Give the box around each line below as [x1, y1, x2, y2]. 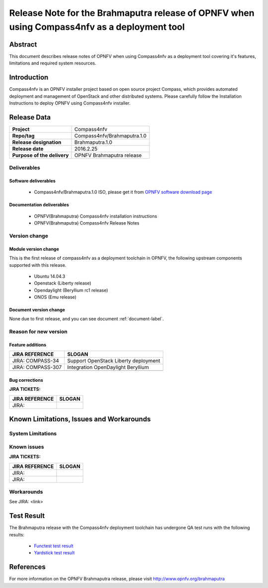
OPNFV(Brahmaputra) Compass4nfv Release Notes [34, 220, 140, 226]
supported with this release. [9, 262, 67, 268]
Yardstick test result [34, 550, 75, 556]
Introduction [9, 73, 49, 82]
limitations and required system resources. [9, 60, 97, 66]
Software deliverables [9, 178, 56, 184]
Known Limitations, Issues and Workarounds [9, 415, 151, 423]
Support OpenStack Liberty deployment [67, 357, 161, 364]
